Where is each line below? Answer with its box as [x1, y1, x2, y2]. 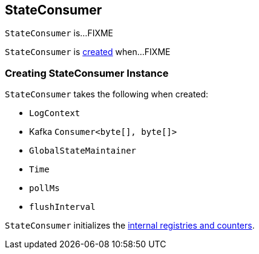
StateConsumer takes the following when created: [5, 89, 209, 100]
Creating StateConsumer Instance [5, 67, 169, 79]
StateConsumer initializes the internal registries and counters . [5, 220, 255, 231]
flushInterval [29, 202, 96, 212]
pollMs [29, 183, 60, 194]
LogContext [29, 108, 80, 119]
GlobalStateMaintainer [29, 146, 137, 156]
